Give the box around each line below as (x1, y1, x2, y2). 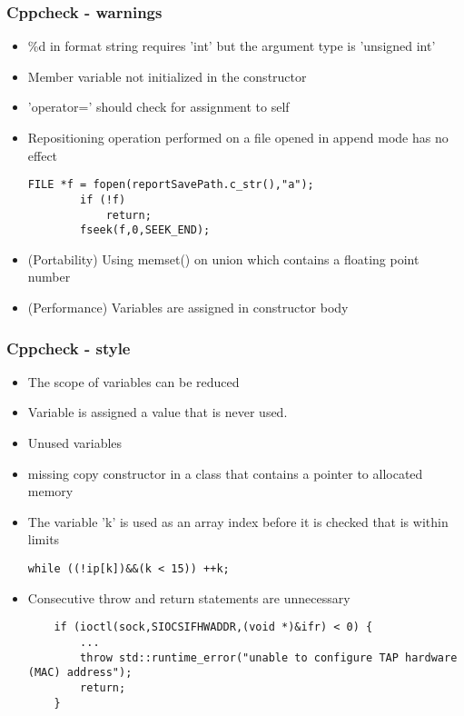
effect (27, 145, 58, 164)
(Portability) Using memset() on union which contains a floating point (27, 249, 420, 268)
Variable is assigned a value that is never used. (27, 403, 288, 422)
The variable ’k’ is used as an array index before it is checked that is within (27, 512, 449, 531)
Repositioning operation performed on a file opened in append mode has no (27, 128, 449, 146)
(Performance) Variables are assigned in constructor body (27, 298, 349, 316)
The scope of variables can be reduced (27, 372, 240, 391)
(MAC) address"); (27, 666, 133, 680)
